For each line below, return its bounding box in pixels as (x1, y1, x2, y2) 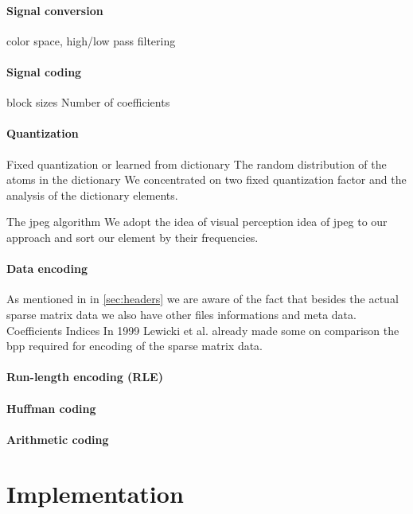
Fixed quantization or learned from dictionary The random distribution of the (6, 155, 387, 172)
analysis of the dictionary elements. (6, 186, 178, 203)
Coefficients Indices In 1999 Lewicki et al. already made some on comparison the (6, 321, 399, 338)
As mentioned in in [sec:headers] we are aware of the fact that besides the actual (6, 290, 399, 307)
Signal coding (6, 63, 82, 80)
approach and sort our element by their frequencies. (6, 228, 259, 245)
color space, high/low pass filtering (6, 32, 176, 49)
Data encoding (6, 260, 88, 277)
